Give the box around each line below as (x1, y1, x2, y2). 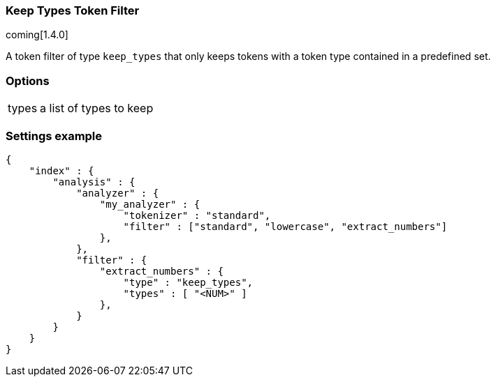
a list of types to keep (40, 101, 154, 116)
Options (6, 73, 50, 88)
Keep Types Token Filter (6, 3, 140, 17)
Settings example (6, 128, 103, 143)
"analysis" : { (52, 176, 136, 188)
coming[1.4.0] (6, 29, 68, 41)
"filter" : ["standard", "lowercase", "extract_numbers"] (123, 220, 448, 232)
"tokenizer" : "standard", (123, 209, 271, 221)
